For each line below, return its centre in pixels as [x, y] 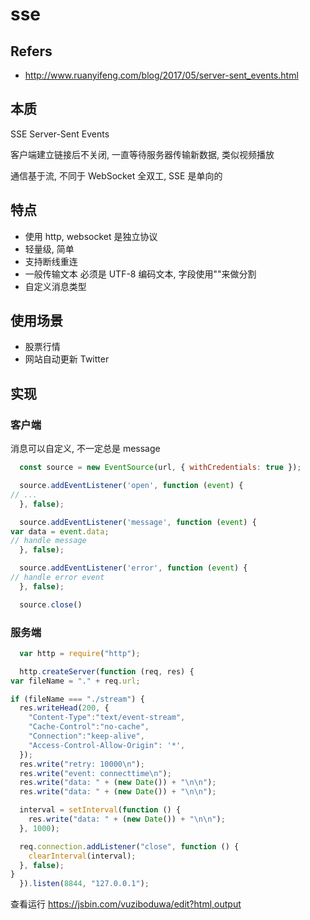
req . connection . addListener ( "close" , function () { [129, 846]
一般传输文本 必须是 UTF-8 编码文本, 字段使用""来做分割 [140, 274]
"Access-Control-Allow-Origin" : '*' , [107, 745]
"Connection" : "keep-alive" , [86, 736]
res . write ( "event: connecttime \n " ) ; [95, 773]
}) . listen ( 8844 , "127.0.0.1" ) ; [84, 884]
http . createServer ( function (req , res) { [107, 671]
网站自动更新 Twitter [67, 359]
